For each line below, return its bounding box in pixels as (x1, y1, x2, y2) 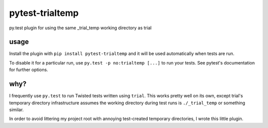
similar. (9, 107, 24, 113)
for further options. (9, 67, 48, 73)
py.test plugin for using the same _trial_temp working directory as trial (9, 25, 152, 31)
